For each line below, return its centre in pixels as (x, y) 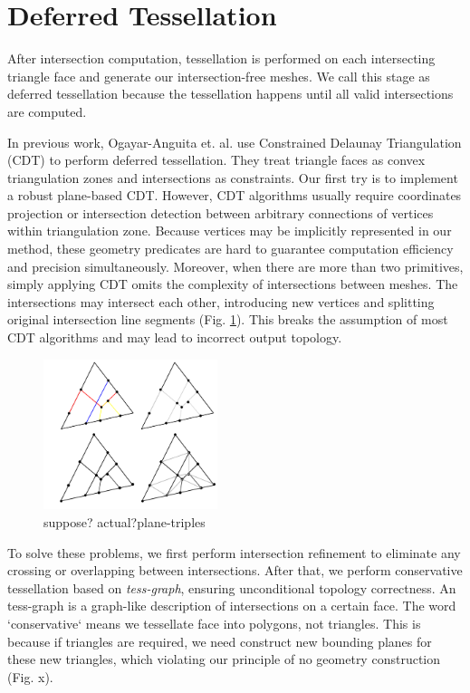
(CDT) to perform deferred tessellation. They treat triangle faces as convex (216, 160)
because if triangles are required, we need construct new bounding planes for (220, 641)
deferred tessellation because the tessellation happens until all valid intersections (230, 94)
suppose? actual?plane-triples (125, 521)
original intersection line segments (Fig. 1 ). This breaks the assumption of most (228, 319)
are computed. (47, 111)
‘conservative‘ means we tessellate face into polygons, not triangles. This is (214, 623)
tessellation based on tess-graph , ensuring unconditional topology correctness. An (232, 587)
